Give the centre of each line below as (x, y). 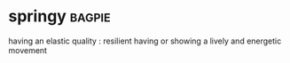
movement (28, 50)
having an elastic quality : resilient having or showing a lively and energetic (145, 41)
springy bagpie (60, 16)
